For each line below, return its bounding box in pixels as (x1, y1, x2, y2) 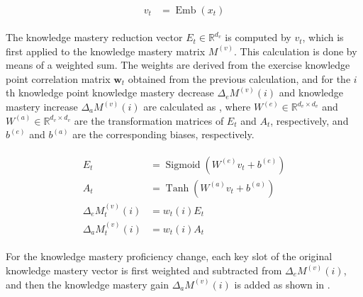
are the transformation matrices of (74, 113, 224, 128)
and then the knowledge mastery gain (6, 276, 169, 291)
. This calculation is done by (233, 43, 357, 58)
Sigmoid (165, 159, 201, 170)
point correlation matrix (6, 71, 111, 86)
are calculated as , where (143, 99, 251, 114)
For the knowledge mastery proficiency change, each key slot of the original (6, 249, 333, 264)
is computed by (225, 30, 291, 45)
